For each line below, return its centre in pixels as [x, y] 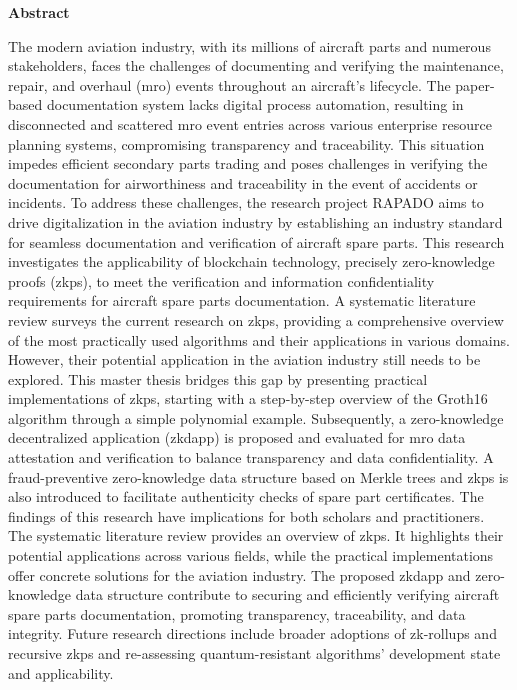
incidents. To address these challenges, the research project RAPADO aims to [246, 202]
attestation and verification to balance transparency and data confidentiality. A [251, 457]
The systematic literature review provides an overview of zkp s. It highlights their [256, 535]
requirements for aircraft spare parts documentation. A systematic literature [242, 300]
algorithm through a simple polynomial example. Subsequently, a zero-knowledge [256, 417]
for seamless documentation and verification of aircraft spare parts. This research [256, 241]
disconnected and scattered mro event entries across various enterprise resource [250, 123]
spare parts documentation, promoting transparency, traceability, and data [237, 613]
